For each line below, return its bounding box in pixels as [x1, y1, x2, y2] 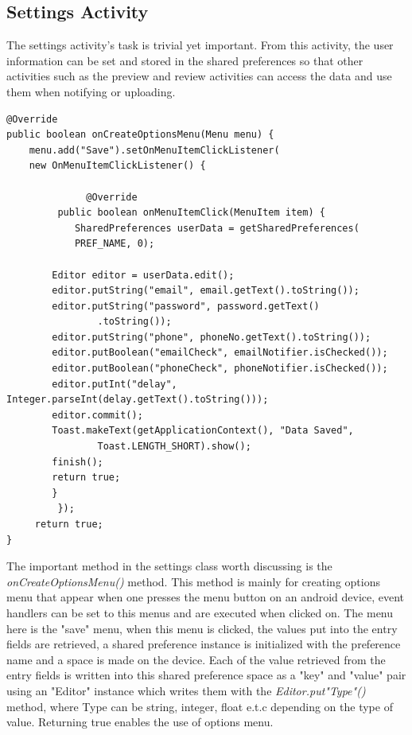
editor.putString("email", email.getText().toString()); [52, 285, 360, 297]
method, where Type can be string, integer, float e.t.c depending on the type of [6, 698, 393, 714]
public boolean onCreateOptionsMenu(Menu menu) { [6, 129, 274, 141]
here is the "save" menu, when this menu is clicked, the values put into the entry [6, 620, 398, 636]
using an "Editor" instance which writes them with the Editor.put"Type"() [6, 682, 366, 698]
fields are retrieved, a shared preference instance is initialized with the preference [6, 636, 401, 652]
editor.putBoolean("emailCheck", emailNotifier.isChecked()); [52, 347, 388, 359]
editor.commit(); [52, 409, 143, 421]
